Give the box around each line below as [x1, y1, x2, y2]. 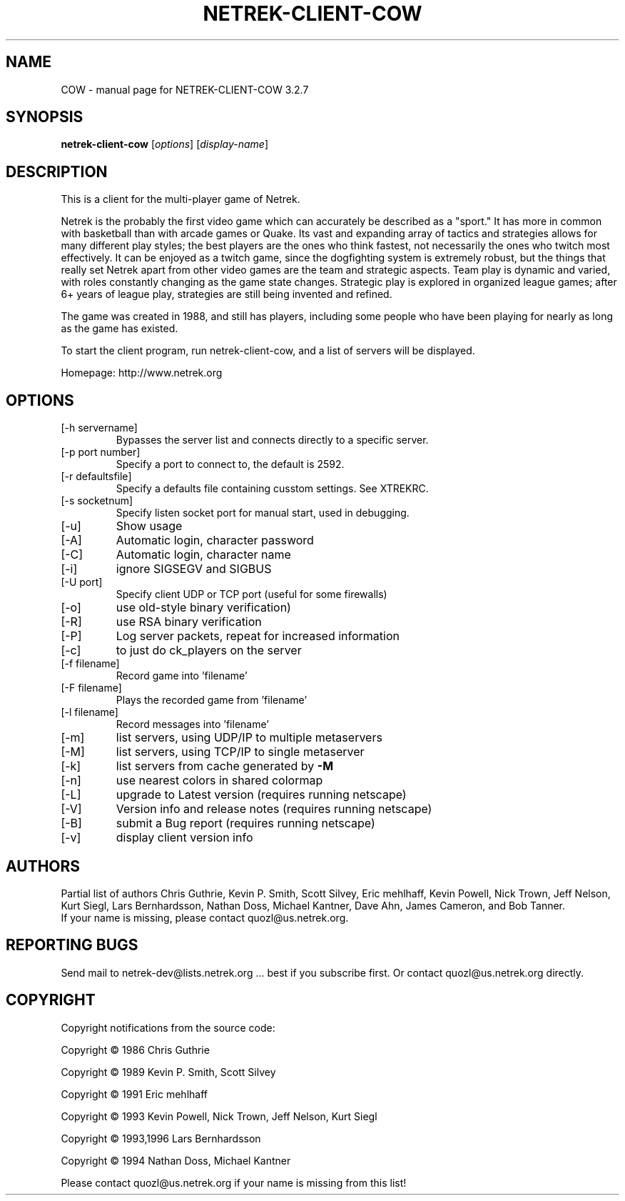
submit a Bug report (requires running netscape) [116, 816, 375, 831]
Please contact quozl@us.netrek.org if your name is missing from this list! [61, 1176, 407, 1189]
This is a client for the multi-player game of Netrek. [61, 193, 300, 206]
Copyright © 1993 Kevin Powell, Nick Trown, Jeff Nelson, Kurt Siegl [61, 1110, 377, 1122]
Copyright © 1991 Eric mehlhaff [61, 1087, 208, 1100]
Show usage [116, 519, 183, 534]
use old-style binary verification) [116, 600, 291, 615]
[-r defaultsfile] [61, 470, 132, 483]
